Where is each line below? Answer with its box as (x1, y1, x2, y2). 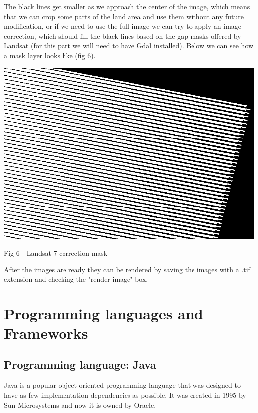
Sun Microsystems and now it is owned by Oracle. (4, 399, 156, 410)
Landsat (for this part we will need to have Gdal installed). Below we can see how (4, 40, 254, 51)
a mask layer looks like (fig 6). (4, 50, 96, 60)
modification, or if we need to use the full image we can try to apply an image (4, 21, 242, 31)
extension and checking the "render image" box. (4, 274, 148, 284)
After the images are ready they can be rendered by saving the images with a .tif (4, 264, 250, 275)
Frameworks (4, 323, 88, 343)
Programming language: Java (4, 356, 156, 372)
